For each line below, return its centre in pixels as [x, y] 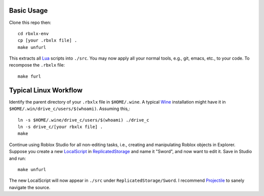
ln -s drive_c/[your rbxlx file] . [60, 127]
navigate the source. [30, 187]
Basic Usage [28, 11]
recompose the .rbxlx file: [37, 65]
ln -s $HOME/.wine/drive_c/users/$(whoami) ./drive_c [83, 120]
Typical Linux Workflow [46, 90]
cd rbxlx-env [33, 33]
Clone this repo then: [30, 22]
